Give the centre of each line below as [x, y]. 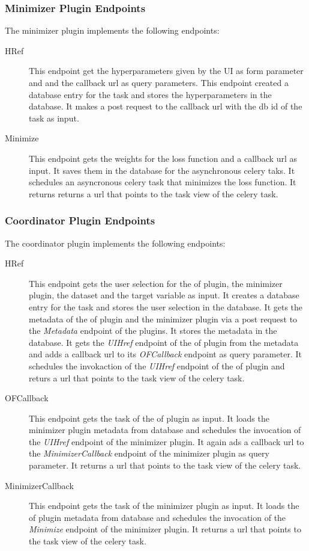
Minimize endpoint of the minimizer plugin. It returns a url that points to [165, 529]
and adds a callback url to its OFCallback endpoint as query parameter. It [165, 354]
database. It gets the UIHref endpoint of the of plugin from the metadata [164, 342]
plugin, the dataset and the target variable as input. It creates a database [164, 295]
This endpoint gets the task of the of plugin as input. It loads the [149, 418]
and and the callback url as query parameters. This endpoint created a [159, 82]
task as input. [54, 118]
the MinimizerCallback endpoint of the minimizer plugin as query [149, 453]
